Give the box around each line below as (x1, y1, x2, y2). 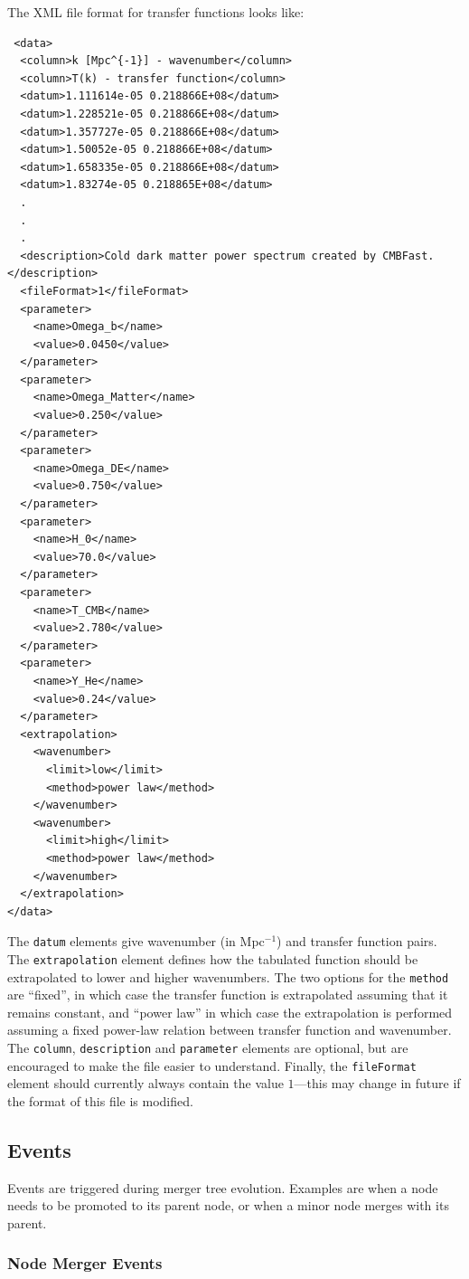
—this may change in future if (294, 1074, 461, 1093)
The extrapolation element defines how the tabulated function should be (7, 949, 418, 968)
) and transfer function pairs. (277, 932, 437, 951)
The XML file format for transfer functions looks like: (7, 3, 305, 21)
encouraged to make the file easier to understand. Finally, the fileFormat (7, 1056, 417, 1075)
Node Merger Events (7, 1252, 163, 1274)
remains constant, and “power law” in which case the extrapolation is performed (7, 1002, 453, 1021)
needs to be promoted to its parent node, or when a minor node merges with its (7, 1196, 449, 1215)
